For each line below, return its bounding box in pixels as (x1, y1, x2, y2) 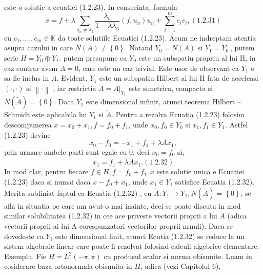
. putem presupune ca (59, 52, 127, 63)
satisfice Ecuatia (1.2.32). (175, 176, 255, 187)
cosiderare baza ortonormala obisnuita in (4, 261, 132, 271)
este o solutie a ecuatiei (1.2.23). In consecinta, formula (4, 2, 177, 12)
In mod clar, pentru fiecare (4, 166, 89, 177)
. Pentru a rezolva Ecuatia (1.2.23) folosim (111, 109, 245, 120)
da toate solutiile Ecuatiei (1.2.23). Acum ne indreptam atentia (57, 32, 256, 43)
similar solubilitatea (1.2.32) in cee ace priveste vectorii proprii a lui (4, 210, 217, 221)
